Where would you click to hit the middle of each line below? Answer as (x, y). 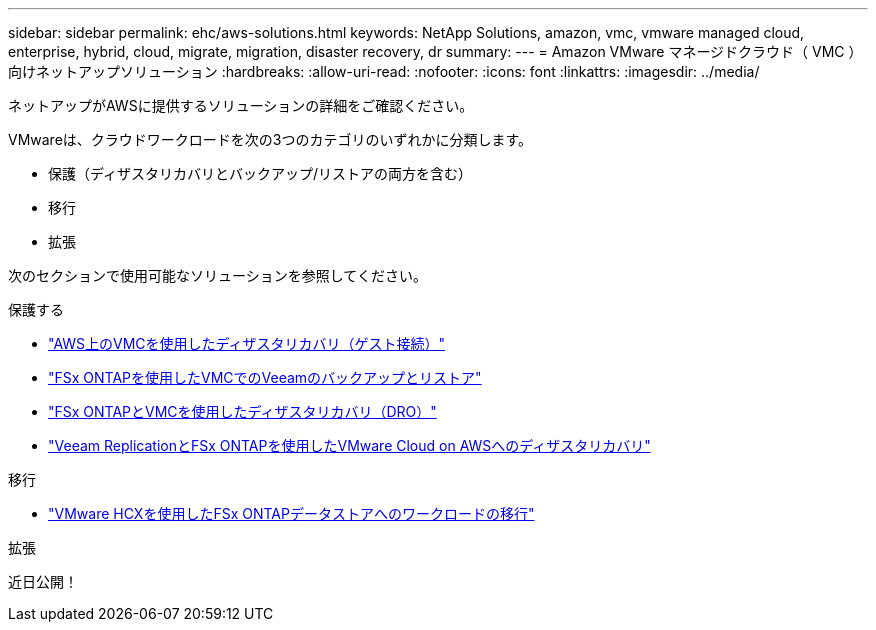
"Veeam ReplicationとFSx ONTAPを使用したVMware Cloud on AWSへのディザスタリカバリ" (349, 445)
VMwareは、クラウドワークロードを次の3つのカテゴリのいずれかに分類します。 (270, 139)
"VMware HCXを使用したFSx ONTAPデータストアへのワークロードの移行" (291, 513)
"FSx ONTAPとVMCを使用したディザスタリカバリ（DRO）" (242, 411)
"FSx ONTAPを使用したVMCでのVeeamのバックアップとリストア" (265, 377)
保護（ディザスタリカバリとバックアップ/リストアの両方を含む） (260, 173)
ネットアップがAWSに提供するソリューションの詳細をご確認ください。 (241, 105)
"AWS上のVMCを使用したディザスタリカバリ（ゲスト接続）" (246, 343)
